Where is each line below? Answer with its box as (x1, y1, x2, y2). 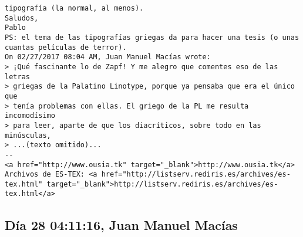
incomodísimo (5, 111, 55, 120)
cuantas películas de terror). (5, 43, 127, 52)
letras (5, 72, 30, 81)
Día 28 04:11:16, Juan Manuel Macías (5, 215, 238, 233)
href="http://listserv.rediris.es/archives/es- (101, 170, 291, 179)
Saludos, (5, 13, 39, 22)
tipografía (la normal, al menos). (5, 4, 144, 12)
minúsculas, (5, 131, 51, 140)
